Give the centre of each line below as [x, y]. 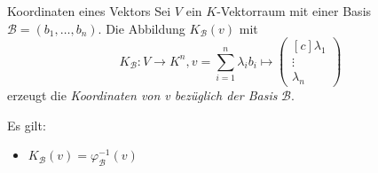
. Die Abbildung [142, 28]
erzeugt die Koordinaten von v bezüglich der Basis [142, 95]
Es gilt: [27, 125]
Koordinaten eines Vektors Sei [89, 11]
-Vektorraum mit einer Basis [294, 11]
